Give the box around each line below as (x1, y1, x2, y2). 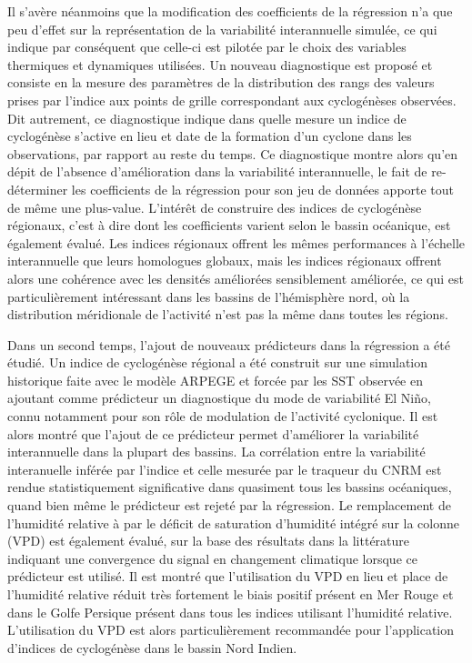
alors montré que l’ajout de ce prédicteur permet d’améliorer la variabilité (7, 424, 419, 443)
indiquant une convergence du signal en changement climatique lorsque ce (7, 548, 417, 568)
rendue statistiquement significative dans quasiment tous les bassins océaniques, (7, 477, 452, 497)
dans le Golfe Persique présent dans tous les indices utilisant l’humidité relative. (7, 602, 453, 621)
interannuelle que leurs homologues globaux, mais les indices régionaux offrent (7, 251, 442, 270)
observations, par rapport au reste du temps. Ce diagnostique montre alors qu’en (7, 144, 458, 163)
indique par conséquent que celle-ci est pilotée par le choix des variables (7, 37, 407, 56)
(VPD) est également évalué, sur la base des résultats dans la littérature (7, 531, 410, 550)
